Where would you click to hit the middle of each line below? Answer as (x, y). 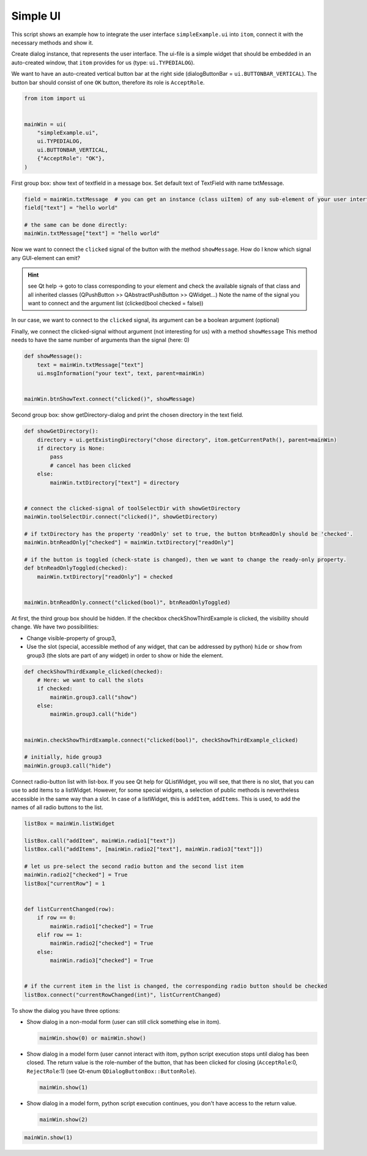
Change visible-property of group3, (71, 638)
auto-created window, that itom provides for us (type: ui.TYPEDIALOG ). (103, 62)
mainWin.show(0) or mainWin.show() (93, 1038)
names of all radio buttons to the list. (57, 807)
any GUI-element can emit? (46, 258)
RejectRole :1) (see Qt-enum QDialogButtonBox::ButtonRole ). (112, 1071)
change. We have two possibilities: (55, 627)
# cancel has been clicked (90, 465)
